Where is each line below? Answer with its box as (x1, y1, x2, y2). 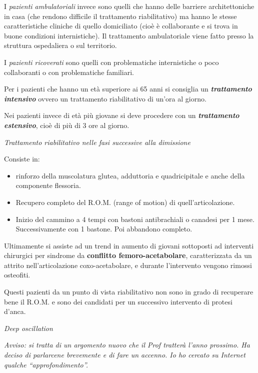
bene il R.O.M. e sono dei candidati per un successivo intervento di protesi (4, 296, 232, 306)
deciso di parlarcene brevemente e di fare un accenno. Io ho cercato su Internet (4, 349, 245, 360)
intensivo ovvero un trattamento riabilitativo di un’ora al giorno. (4, 93, 206, 103)
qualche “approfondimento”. (4, 359, 88, 369)
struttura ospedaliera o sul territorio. (4, 40, 117, 50)
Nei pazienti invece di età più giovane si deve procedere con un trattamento (4, 110, 239, 120)
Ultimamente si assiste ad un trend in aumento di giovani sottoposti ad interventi (4, 240, 254, 250)
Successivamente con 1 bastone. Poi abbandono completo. (15, 223, 192, 234)
